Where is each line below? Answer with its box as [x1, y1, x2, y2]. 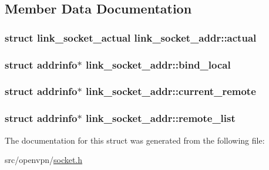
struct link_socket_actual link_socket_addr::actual [5, 30, 257, 45]
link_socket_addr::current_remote [85, 84, 256, 98]
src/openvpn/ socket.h [5, 154, 83, 166]
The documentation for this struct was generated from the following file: [5, 134, 265, 146]
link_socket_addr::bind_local [85, 57, 231, 72]
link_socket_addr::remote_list [85, 111, 236, 125]
